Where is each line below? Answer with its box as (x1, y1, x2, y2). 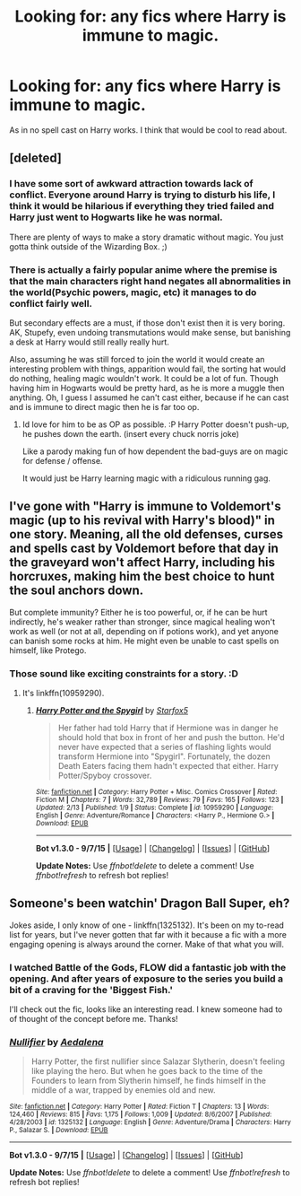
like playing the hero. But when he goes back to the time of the (30, 1066, 263, 1077)
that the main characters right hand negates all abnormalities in (9, 275, 291, 287)
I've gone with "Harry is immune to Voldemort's (9, 499, 281, 514)
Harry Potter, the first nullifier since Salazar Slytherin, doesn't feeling (30, 1056, 285, 1067)
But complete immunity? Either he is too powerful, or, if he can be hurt (9, 607, 268, 617)
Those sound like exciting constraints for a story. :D (9, 667, 239, 679)
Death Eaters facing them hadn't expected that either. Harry (57, 761, 279, 772)
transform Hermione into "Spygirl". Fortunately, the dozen (57, 751, 271, 762)
